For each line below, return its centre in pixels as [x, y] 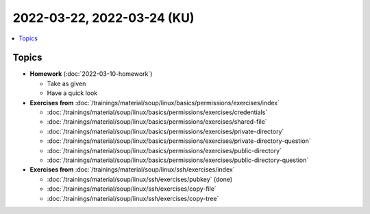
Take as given [66, 83]
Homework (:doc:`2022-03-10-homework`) [91, 74]
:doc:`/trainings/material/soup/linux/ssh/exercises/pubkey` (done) [140, 179]
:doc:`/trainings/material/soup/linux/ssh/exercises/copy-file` [132, 189]
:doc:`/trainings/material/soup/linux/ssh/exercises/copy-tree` [133, 198]
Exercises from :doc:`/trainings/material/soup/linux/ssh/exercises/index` [132, 170]
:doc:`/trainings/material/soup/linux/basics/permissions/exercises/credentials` [157, 112]
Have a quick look [72, 93]
